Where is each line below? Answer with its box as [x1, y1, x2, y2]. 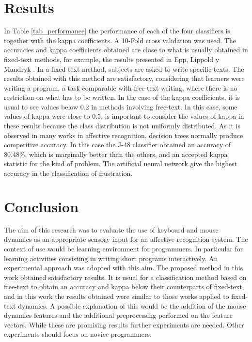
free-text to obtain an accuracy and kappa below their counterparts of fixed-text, [4, 281, 244, 292]
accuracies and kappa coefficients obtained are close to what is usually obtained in [4, 45, 248, 55]
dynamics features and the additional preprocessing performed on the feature [4, 310, 233, 320]
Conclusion [4, 196, 79, 216]
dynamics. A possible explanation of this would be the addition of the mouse [18, 300, 246, 311]
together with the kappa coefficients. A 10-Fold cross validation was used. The [4, 35, 236, 45]
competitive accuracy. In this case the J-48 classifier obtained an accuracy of [4, 140, 231, 150]
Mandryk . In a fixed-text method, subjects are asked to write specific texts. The [4, 63, 244, 74]
